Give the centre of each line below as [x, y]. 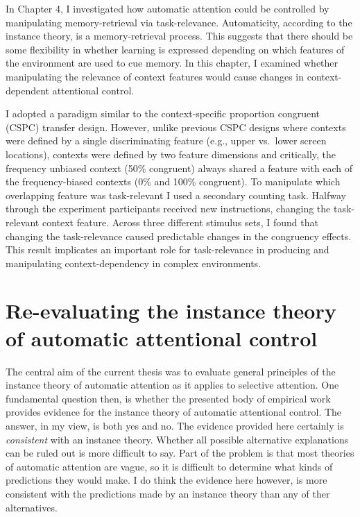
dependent [28, 90]
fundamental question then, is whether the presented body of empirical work [168, 398]
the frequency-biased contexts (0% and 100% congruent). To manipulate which [173, 181]
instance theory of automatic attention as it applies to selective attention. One [172, 385]
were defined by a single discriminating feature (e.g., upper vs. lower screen [166, 141]
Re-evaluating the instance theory [171, 311]
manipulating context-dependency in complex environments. [134, 263]
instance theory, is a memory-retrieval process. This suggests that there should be [179, 36]
